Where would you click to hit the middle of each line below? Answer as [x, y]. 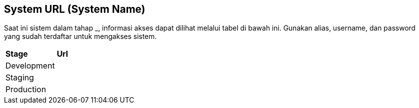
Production [26, 90]
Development [30, 66]
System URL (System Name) [75, 9]
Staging [20, 78]
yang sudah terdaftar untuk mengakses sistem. [81, 36]
